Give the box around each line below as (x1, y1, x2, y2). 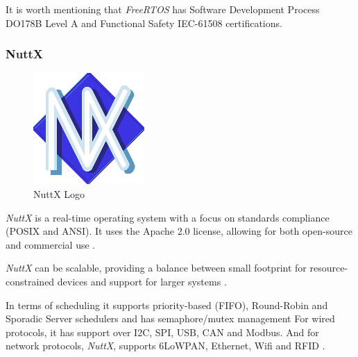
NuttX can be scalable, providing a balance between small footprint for (6, 260, 307, 275)
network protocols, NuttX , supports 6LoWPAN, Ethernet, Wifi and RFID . (6, 338, 325, 353)
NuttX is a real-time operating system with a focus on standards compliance (6, 210, 330, 224)
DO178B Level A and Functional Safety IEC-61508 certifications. (6, 15, 282, 30)
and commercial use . (6, 237, 96, 251)
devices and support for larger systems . (57, 274, 227, 288)
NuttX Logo (33, 187, 85, 201)
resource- (309, 260, 348, 275)
